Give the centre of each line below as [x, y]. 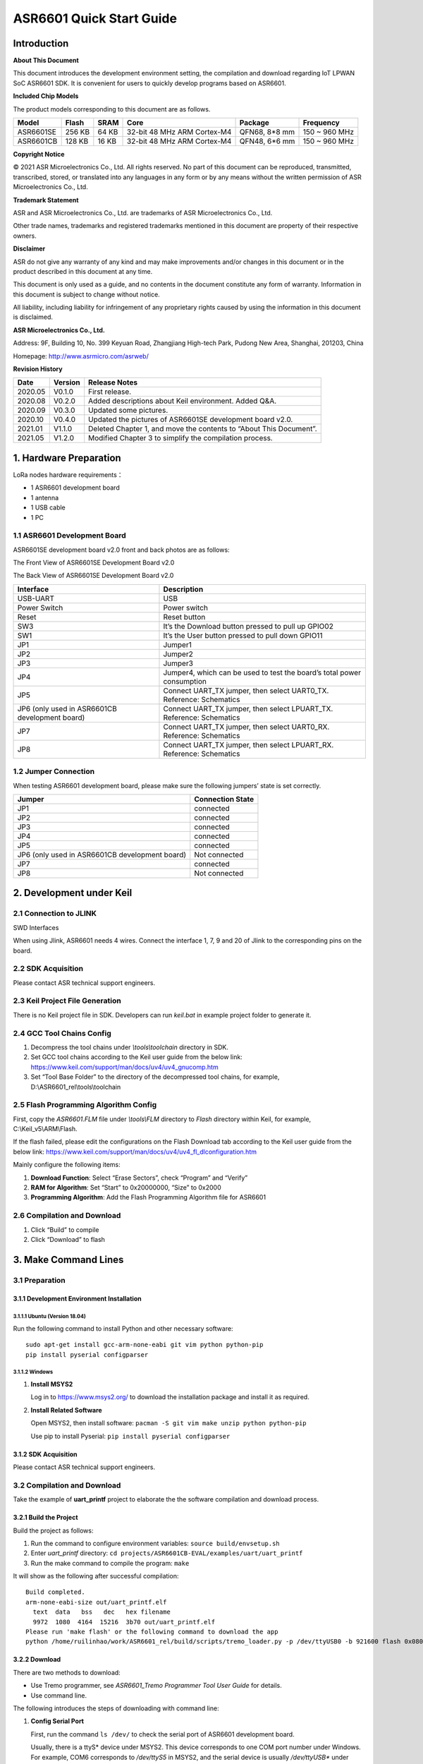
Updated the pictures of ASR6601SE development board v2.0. [191, 420]
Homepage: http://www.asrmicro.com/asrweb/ [81, 356]
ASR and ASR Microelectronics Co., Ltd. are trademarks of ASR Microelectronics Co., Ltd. [143, 212]
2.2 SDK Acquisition [48, 969]
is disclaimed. [33, 317]
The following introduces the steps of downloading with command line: [116, 1708]
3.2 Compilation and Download [67, 1485]
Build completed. [55, 1592]
